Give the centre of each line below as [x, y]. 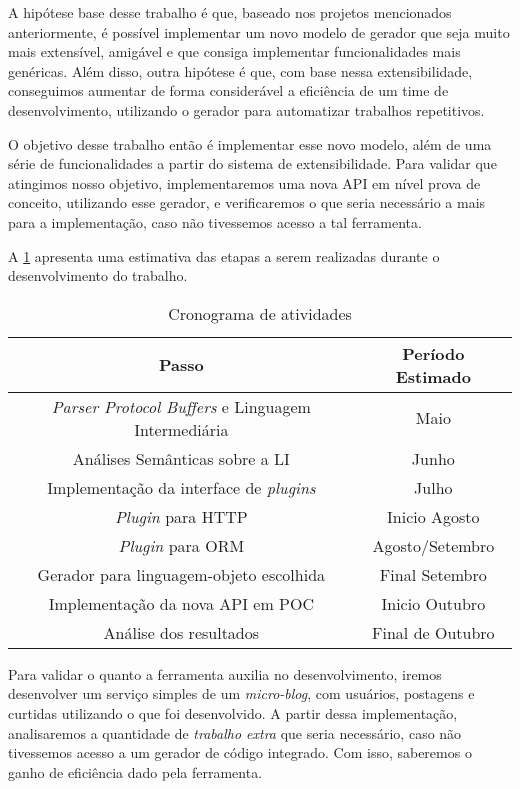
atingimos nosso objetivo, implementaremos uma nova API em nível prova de [244, 182]
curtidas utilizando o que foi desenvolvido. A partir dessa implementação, [233, 712]
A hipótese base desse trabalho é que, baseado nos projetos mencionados [230, 12]
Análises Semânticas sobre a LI [181, 458]
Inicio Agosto [433, 516]
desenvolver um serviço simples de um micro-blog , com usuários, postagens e [241, 693]
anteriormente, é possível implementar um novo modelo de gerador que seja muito [259, 31]
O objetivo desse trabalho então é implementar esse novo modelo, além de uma [250, 143]
